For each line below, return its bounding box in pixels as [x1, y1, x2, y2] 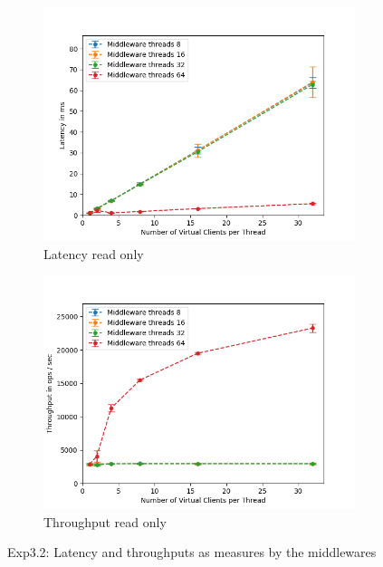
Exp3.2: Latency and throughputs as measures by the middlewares [7, 543, 377, 562]
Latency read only [43, 244, 144, 263]
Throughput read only [43, 512, 167, 531]
